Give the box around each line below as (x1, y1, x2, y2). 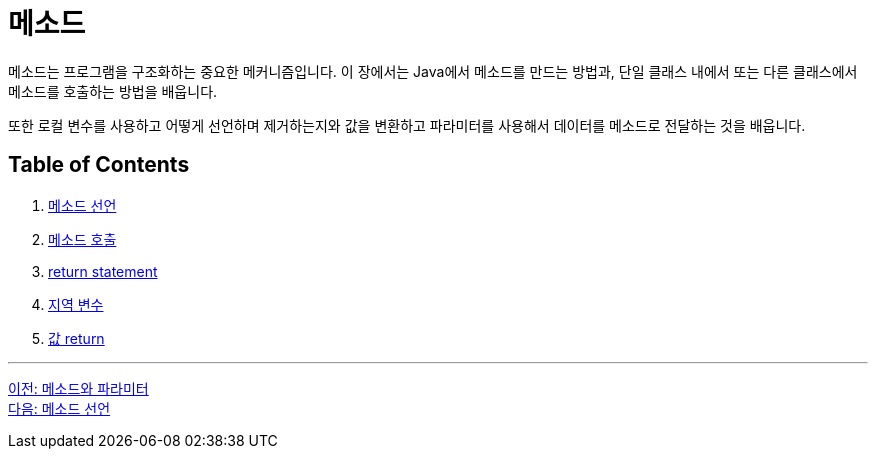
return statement (48, 262, 158, 280)
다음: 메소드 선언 (8, 399, 111, 417)
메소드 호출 (48, 230, 117, 248)
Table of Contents (8, 152, 190, 178)
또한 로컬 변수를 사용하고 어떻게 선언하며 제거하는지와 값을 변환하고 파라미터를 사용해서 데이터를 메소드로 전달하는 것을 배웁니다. (8, 116, 806, 134)
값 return (48, 329, 105, 347)
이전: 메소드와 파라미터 (8, 379, 149, 397)
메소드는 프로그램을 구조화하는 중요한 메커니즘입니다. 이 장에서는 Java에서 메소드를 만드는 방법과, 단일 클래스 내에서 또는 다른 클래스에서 (8, 62, 858, 80)
